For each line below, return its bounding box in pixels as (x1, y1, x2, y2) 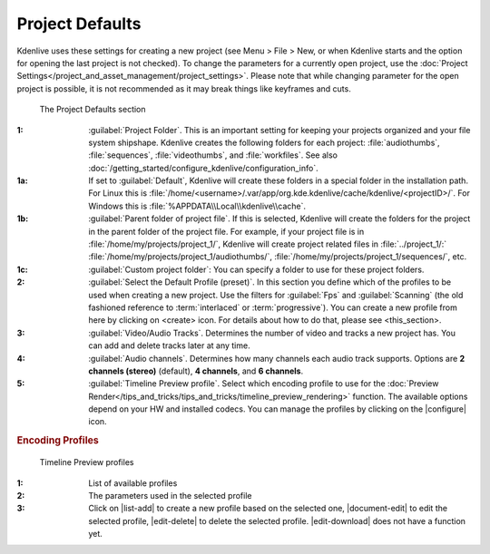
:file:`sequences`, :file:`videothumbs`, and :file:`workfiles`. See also (88, 150, 338, 160)
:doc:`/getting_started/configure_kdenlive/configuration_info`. (88, 162, 318, 173)
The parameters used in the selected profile (88, 490, 252, 501)
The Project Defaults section (39, 104, 146, 115)
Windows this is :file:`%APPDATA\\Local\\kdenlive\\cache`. (88, 200, 306, 211)
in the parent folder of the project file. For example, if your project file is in (88, 226, 365, 237)
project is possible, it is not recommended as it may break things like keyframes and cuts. (16, 83, 351, 94)
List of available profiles (88, 477, 178, 489)
